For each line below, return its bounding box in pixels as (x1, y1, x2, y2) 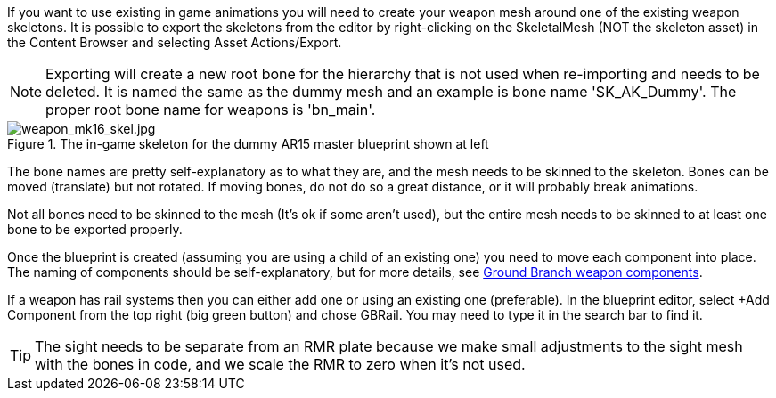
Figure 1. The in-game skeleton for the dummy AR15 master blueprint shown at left (7, 136, 489, 151)
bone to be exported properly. (7, 222, 183, 237)
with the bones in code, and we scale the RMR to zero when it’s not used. (35, 355, 526, 373)
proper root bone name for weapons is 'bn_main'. (45, 101, 376, 118)
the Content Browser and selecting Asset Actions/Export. (7, 35, 342, 50)
